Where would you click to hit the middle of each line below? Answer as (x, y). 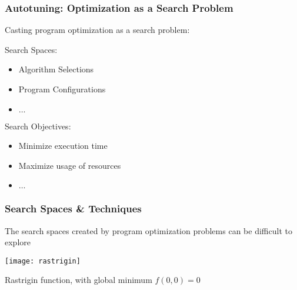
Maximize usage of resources (70, 165)
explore (18, 242)
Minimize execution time (63, 146)
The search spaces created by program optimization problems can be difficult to (148, 230)
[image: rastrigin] (43, 261)
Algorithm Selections (56, 69)
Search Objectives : (38, 126)
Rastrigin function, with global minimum (79, 280)
